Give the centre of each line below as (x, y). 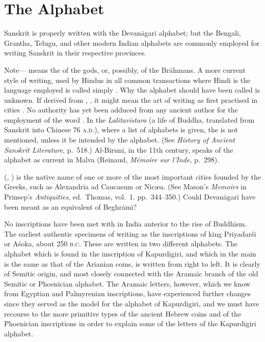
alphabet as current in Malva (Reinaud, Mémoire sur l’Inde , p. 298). (112, 160)
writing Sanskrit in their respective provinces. (75, 53)
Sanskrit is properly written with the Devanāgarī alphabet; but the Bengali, (123, 33)
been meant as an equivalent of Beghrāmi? (71, 206)
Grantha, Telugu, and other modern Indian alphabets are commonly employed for (132, 42)
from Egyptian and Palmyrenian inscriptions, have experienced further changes (127, 293)
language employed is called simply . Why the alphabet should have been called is (132, 90)
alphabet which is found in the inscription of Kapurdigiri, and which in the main (130, 253)
